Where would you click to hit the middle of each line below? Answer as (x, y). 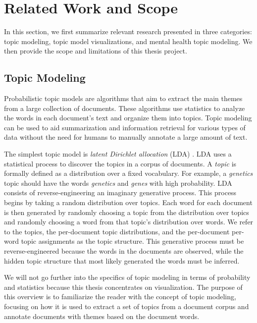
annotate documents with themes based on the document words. (102, 316)
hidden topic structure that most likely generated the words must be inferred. (122, 260)
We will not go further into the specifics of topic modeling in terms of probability (127, 277)
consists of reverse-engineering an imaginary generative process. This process (120, 192)
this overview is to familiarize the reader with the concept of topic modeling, (120, 296)
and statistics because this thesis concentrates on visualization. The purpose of (123, 287)
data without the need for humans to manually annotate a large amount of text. (126, 137)
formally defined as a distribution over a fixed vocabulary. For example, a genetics (128, 173)
